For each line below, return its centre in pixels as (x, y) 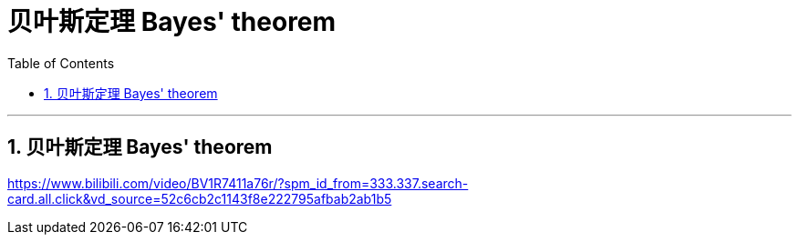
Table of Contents (61, 63)
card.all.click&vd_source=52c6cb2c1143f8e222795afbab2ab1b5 (200, 198)
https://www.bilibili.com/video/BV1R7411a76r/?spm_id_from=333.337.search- (238, 183)
